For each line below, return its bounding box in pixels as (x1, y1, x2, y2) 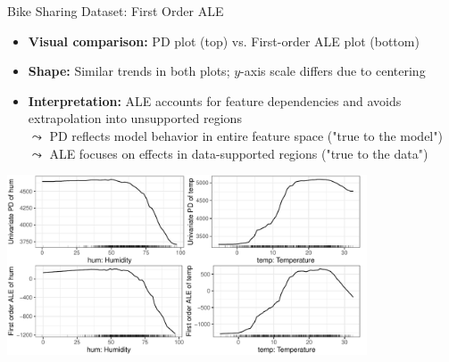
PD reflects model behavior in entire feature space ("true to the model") (49, 126, 443, 144)
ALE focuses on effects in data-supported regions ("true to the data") (49, 144, 428, 162)
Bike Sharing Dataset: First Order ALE (7, 2, 224, 20)
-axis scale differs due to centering (240, 62, 426, 80)
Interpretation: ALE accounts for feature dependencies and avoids (28, 91, 402, 110)
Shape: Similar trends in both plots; (28, 62, 230, 80)
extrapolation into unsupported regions (28, 109, 242, 128)
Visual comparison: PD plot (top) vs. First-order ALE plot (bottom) (28, 31, 420, 50)
